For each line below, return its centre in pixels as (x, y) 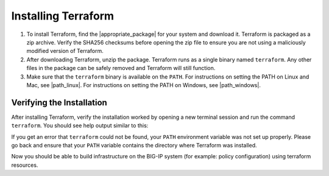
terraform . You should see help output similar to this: (80, 125)
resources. (25, 165)
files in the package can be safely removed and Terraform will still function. (121, 68)
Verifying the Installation (59, 103)
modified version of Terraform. (65, 51)
